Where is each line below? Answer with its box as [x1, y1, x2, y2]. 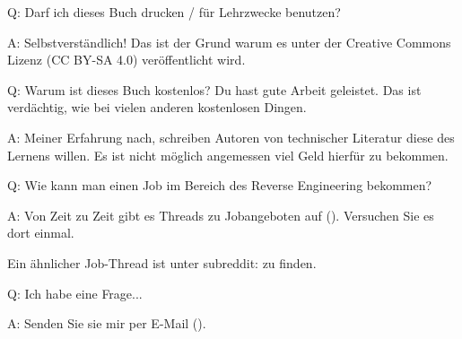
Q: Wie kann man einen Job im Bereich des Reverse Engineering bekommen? [7, 176, 432, 195]
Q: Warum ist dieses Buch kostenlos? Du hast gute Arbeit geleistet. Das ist [7, 80, 422, 99]
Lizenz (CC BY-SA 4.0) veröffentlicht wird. [7, 50, 246, 69]
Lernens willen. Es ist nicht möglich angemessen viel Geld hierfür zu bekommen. [7, 145, 449, 164]
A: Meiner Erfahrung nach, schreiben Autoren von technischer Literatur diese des [7, 127, 455, 146]
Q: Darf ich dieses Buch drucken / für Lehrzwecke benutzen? [7, 3, 341, 21]
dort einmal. [7, 223, 74, 242]
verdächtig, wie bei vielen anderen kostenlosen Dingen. [7, 98, 307, 117]
